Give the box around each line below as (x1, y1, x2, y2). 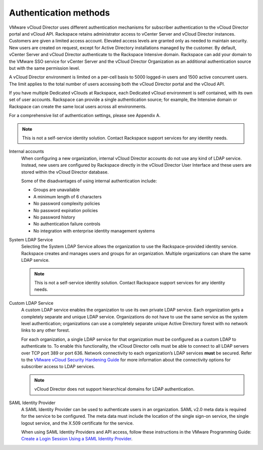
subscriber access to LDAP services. (21, 364, 95, 370)
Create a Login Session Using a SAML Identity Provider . (21, 436, 133, 442)
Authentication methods (9, 7, 110, 18)
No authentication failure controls (33, 221, 101, 227)
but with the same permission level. (9, 65, 80, 71)
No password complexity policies (33, 200, 100, 207)
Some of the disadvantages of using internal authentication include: (21, 178, 157, 184)
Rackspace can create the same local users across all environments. (9, 103, 147, 109)
